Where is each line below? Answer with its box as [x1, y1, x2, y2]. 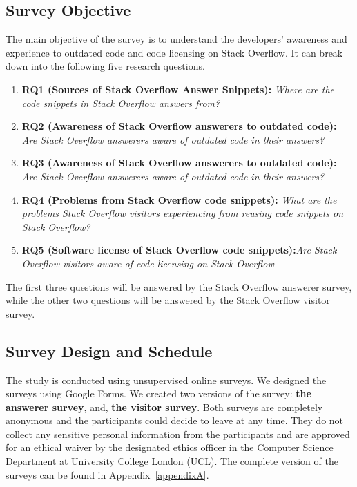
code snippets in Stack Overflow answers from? [21, 95, 220, 110]
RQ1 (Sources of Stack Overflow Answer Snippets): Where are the [21, 82, 335, 96]
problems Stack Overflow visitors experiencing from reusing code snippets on [21, 206, 344, 220]
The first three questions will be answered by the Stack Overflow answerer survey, [6, 279, 352, 294]
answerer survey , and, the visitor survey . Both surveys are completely [6, 399, 323, 414]
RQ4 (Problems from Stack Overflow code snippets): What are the [21, 192, 337, 207]
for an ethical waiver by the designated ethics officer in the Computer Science [6, 440, 334, 455]
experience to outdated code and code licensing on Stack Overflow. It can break [6, 45, 343, 59]
